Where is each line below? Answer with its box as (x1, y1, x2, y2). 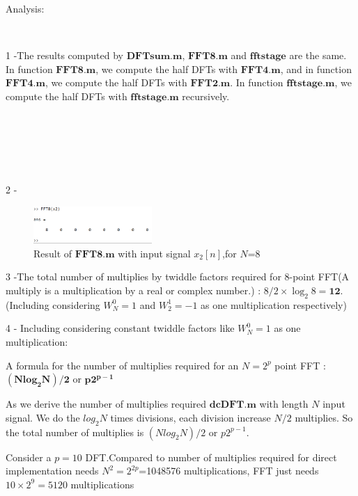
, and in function (280, 61, 352, 76)
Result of (33, 246, 72, 260)
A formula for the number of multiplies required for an (6, 358, 239, 372)
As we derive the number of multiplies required (6, 397, 207, 411)
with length (259, 397, 309, 411)
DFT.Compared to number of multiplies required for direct (85, 449, 337, 464)
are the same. (289, 48, 347, 63)
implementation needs (6, 463, 99, 478)
